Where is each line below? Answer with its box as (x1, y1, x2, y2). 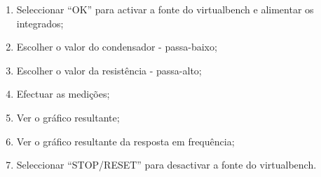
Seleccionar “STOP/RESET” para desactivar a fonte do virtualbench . (16, 157, 317, 172)
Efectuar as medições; (16, 86, 110, 101)
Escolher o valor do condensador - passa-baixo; (16, 39, 217, 54)
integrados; (16, 15, 64, 30)
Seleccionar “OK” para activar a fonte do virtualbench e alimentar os (16, 2, 314, 16)
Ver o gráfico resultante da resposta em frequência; (16, 133, 235, 148)
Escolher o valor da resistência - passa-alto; (16, 63, 202, 77)
